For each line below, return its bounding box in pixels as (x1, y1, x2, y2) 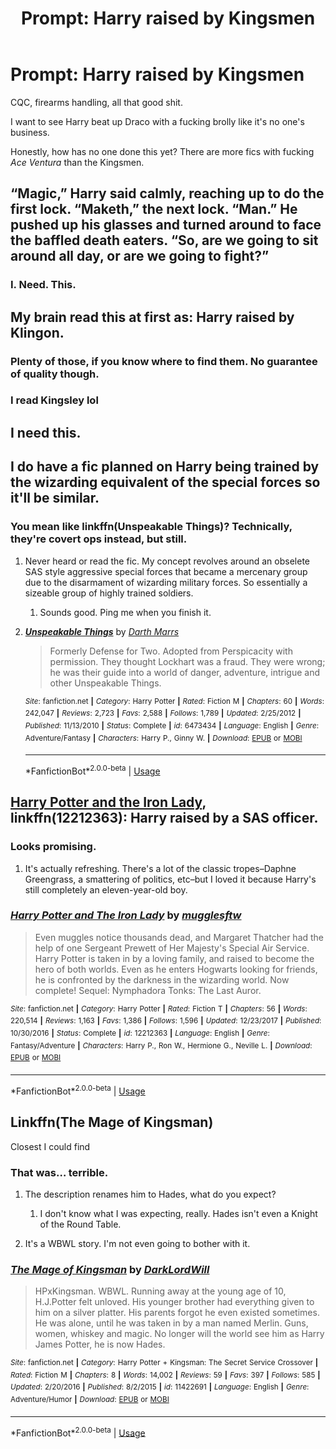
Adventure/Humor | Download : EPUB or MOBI (10, 1395, 170, 1405)
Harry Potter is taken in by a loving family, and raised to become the (34, 952, 315, 964)
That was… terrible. (10, 1165, 109, 1179)
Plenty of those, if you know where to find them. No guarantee (10, 354, 318, 368)
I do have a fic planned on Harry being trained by (10, 458, 320, 476)
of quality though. (10, 367, 100, 381)
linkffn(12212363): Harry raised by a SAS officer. (10, 810, 319, 827)
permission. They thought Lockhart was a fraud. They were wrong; (49, 655, 326, 667)
